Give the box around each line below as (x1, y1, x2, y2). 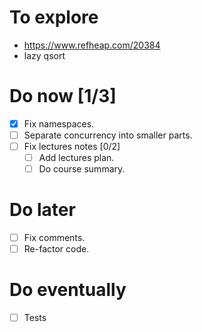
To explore (9, 6, 99, 29)
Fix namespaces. (23, 117, 95, 130)
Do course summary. (38, 163, 126, 175)
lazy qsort (23, 49, 66, 61)
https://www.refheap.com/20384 (23, 39, 161, 51)
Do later (9, 199, 76, 221)
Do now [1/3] (9, 85, 117, 108)
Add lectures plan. (38, 152, 115, 164)
